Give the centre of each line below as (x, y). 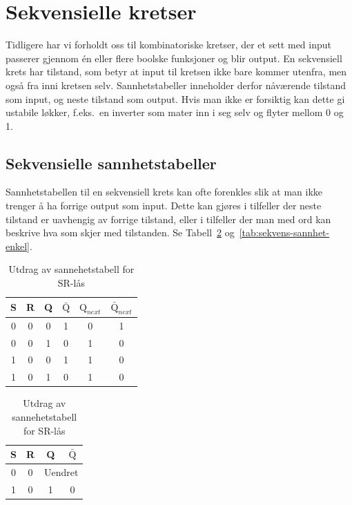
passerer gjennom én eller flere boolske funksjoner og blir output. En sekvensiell (174, 58)
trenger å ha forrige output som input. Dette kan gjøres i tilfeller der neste (164, 206)
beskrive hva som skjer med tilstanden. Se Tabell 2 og (120, 232)
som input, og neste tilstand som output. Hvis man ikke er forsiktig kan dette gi (175, 98)
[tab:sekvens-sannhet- (284, 232)
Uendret (61, 471)
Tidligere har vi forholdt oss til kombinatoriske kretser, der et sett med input (168, 45)
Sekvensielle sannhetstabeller (111, 163)
